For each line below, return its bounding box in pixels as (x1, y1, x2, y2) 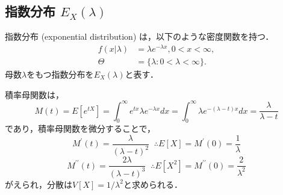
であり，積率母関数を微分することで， (5, 122, 155, 135)
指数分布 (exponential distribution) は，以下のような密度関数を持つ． (5, 30, 274, 43)
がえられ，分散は (5, 178, 72, 190)
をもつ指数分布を (26, 67, 94, 80)
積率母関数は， (5, 88, 64, 101)
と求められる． (123, 178, 182, 190)
